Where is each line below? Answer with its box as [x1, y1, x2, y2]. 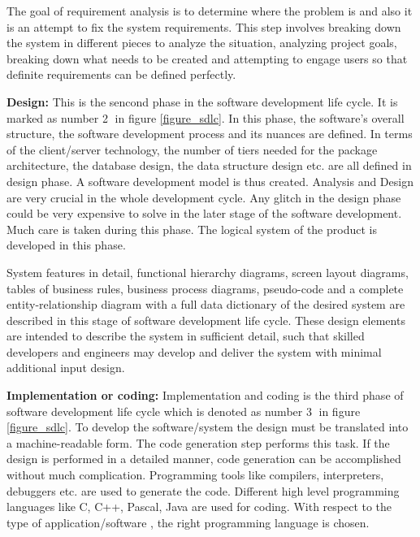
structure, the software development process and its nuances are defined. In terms [6, 125, 413, 142]
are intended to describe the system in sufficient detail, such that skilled [6, 327, 365, 344]
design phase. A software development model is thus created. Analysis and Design [6, 172, 414, 189]
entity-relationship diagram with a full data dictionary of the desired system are [6, 296, 405, 313]
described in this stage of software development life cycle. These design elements [6, 311, 405, 328]
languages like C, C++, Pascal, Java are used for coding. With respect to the [6, 498, 392, 515]
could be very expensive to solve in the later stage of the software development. [6, 205, 402, 222]
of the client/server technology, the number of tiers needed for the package [6, 141, 378, 158]
